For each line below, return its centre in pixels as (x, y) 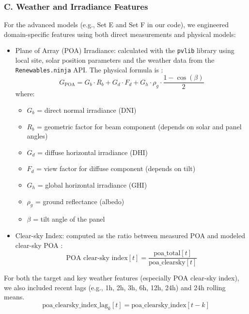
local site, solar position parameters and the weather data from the (115, 60)
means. (14, 297)
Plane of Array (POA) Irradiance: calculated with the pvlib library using (125, 50)
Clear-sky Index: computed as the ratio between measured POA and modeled (130, 235)
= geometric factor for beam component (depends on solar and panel (139, 126)
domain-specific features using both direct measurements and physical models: (120, 34)
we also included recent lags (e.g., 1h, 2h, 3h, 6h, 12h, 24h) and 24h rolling (115, 287)
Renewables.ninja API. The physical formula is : (89, 69)
